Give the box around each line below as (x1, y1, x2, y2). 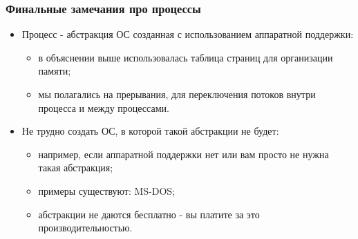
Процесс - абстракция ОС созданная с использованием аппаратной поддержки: (21, 27, 354, 41)
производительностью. (38, 220, 133, 235)
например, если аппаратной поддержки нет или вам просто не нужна (38, 146, 329, 161)
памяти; (38, 64, 71, 78)
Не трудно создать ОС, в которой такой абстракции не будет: (21, 124, 279, 138)
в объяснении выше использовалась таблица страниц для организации (38, 50, 333, 64)
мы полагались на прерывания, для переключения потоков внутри (38, 87, 316, 101)
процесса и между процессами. (38, 100, 169, 115)
